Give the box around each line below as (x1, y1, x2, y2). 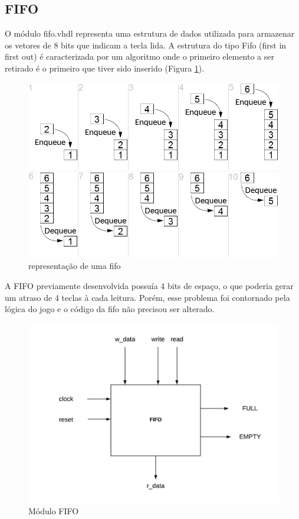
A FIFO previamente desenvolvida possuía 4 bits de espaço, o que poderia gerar (5, 279, 294, 291)
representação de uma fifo (28, 259, 121, 272)
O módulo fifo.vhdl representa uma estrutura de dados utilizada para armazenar (5, 27, 295, 40)
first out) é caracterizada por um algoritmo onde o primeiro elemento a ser (5, 50, 274, 63)
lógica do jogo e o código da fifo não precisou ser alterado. (5, 303, 215, 315)
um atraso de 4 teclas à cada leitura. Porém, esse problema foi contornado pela (5, 291, 290, 303)
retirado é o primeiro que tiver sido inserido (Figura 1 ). (5, 61, 205, 74)
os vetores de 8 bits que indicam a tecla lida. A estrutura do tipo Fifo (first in (5, 38, 287, 51)
